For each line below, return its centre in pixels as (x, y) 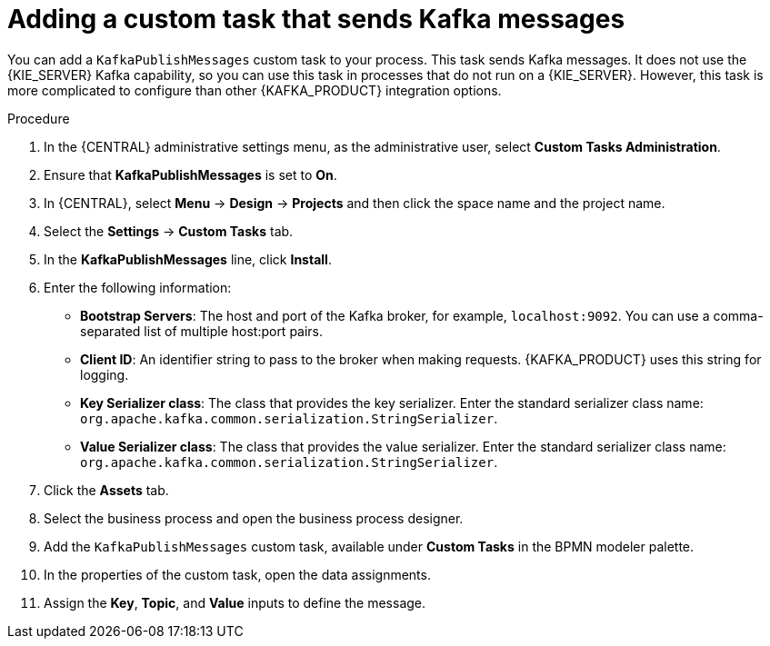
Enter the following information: (138, 287)
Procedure (39, 118)
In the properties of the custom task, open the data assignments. (237, 574)
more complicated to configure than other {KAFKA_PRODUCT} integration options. (255, 90)
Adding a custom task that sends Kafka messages (316, 19)
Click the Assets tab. (106, 490)
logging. (105, 374)
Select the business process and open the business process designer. (254, 518)
